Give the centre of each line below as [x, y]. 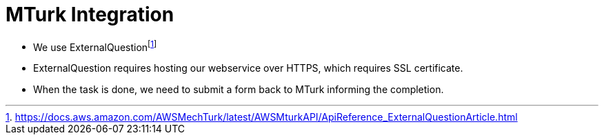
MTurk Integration [90, 14]
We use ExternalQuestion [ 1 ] [95, 46]
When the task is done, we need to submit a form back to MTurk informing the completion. [239, 90]
